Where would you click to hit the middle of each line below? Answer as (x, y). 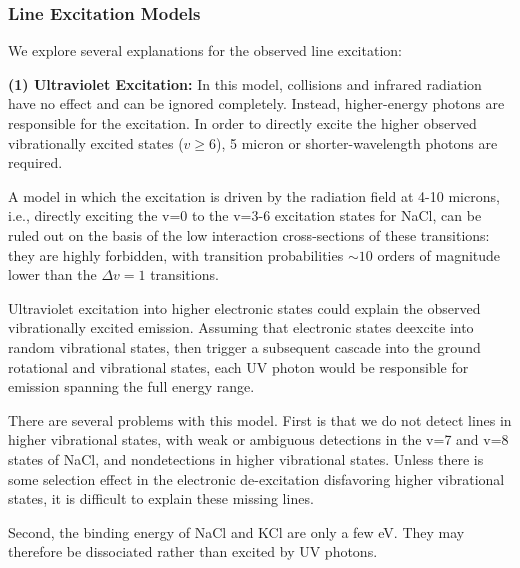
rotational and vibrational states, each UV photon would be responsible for (238, 366)
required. (35, 162)
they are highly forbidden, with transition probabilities (176, 254)
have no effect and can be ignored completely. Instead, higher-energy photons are (256, 103)
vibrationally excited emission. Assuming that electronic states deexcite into (241, 327)
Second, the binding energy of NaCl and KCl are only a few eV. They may (236, 531)
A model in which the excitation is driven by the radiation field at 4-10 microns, (254, 195)
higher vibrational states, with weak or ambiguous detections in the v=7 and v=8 (258, 439)
